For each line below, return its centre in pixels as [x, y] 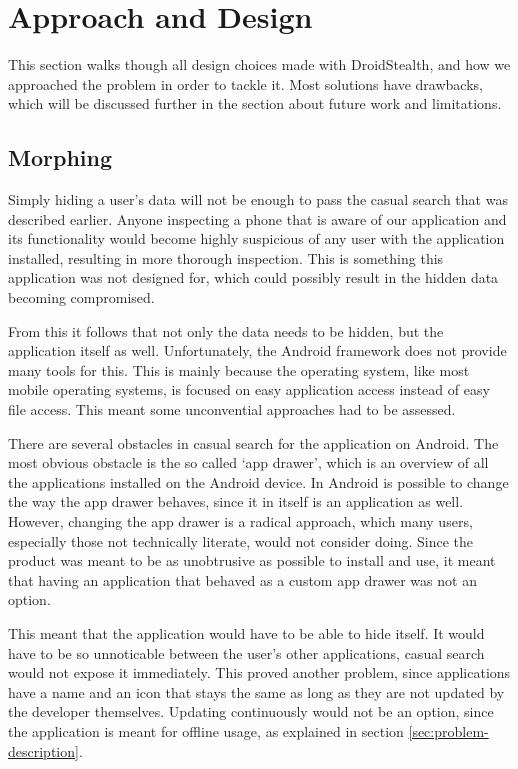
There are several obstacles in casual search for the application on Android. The [253, 442]
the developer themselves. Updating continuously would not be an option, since [251, 711]
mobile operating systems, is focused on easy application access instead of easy [249, 389]
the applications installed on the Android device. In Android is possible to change [258, 481]
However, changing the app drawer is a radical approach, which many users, [240, 521]
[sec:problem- [448, 730]
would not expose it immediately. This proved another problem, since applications [259, 672]
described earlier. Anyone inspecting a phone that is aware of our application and [257, 218]
